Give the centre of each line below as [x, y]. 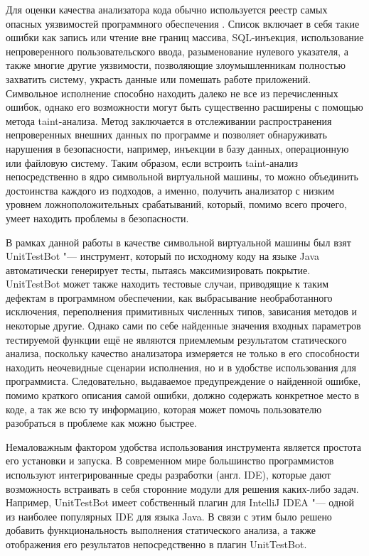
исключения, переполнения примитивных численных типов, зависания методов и [182, 311]
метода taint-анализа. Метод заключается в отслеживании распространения [169, 120]
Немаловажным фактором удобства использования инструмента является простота [184, 446]
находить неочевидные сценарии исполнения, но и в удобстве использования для [181, 367]
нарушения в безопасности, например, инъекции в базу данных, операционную [177, 148]
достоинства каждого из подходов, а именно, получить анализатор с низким [170, 190]
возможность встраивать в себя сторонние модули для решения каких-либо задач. [182, 488]
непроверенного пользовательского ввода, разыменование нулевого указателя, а [177, 51]
